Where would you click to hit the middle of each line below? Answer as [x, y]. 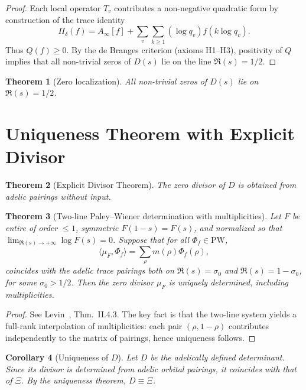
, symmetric [97, 227]
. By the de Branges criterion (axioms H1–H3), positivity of [174, 49]
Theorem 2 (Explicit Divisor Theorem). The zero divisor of [115, 185]
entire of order [32, 227]
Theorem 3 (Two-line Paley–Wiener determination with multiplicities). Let [143, 216]
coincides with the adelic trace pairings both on [90, 270]
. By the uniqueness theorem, [74, 380]
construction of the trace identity [65, 19]
